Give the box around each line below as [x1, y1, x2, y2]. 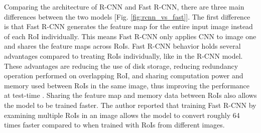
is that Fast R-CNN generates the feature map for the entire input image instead [4, 21, 253, 32]
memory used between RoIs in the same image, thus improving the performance [4, 80, 250, 90]
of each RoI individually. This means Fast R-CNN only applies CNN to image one [4, 31, 256, 41]
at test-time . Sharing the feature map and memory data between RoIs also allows [4, 90, 257, 100]
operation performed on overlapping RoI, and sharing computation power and [4, 70, 243, 81]
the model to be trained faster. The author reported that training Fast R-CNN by [4, 99, 256, 110]
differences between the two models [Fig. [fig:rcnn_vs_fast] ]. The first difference [4, 11, 250, 22]
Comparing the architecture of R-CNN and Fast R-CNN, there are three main [4, 2, 244, 12]
